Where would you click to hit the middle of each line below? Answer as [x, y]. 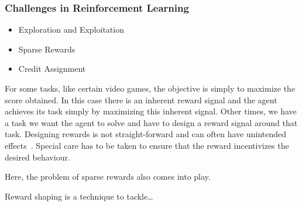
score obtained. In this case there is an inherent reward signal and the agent [141, 99]
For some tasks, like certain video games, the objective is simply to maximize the [150, 88]
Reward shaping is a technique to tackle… [79, 196]
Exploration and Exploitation [71, 29]
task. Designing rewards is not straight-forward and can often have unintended [146, 134]
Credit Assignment [52, 69]
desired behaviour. [37, 157]
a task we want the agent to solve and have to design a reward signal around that [151, 122]
